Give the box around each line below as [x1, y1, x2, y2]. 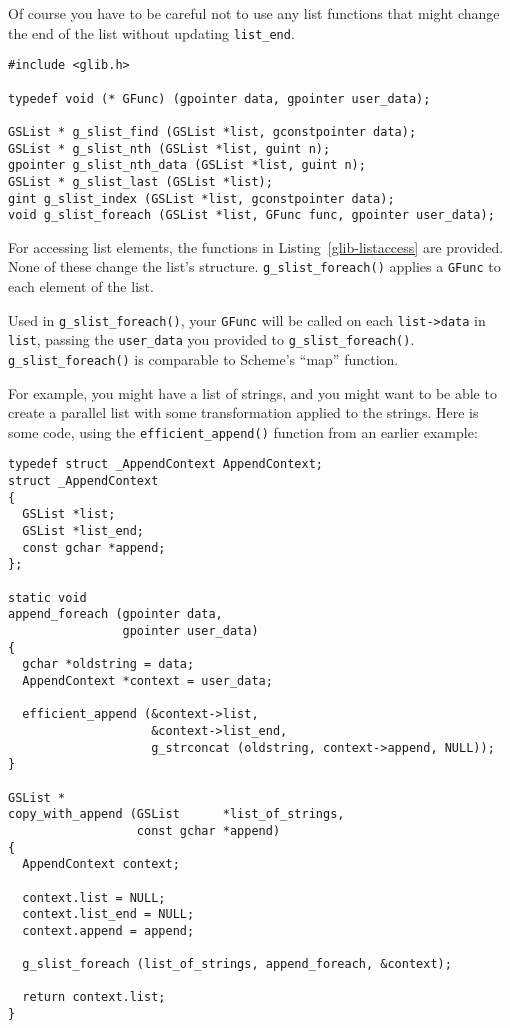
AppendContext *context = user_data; [22, 674, 273, 688]
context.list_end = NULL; [22, 907, 195, 922]
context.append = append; [22, 923, 195, 938]
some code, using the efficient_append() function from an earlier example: [8, 421, 478, 442]
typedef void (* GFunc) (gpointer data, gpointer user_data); [8, 91, 431, 106]
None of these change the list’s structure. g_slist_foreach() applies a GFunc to [8, 256, 501, 277]
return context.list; [22, 990, 166, 1005]
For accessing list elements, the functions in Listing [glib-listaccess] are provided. [8, 236, 504, 257]
